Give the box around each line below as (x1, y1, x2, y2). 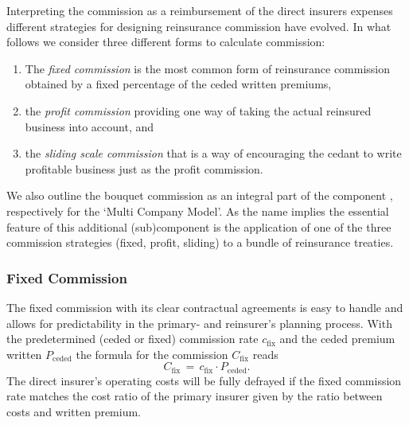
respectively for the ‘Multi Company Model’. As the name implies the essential (6, 202, 389, 219)
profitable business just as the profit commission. (25, 160, 263, 177)
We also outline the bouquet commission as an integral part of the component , (6, 187, 393, 204)
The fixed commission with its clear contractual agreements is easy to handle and (6, 298, 403, 315)
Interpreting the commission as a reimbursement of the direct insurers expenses (6, 2, 393, 18)
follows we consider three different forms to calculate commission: (6, 33, 325, 50)
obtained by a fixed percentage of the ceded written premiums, (25, 76, 332, 92)
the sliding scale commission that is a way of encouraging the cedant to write (25, 145, 402, 162)
